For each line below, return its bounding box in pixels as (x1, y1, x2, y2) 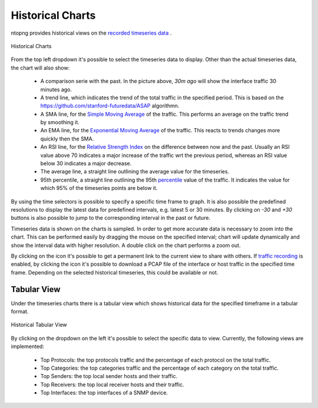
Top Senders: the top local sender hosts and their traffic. (40, 373, 178, 380)
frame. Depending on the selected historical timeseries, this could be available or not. (11, 269, 218, 276)
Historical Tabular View (11, 321, 67, 329)
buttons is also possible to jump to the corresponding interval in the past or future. (11, 215, 211, 222)
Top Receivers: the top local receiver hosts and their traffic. (40, 381, 184, 388)
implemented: (11, 343, 44, 350)
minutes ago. (40, 86, 72, 93)
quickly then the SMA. (40, 135, 94, 142)
